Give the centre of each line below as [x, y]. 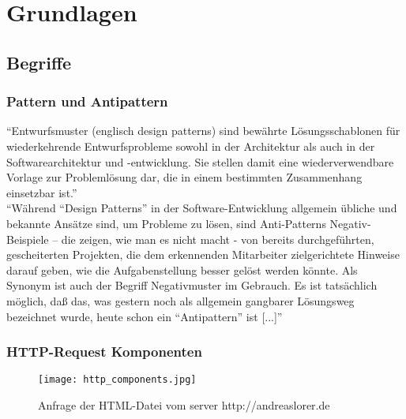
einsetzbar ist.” [42, 192]
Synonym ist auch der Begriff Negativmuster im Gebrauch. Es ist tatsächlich [192, 285]
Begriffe [39, 62]
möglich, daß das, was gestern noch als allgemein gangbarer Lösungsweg [180, 300]
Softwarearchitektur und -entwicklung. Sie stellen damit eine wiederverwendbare [200, 161]
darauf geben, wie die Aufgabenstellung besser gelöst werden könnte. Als [182, 269]
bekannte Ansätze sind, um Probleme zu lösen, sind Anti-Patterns [166, 223]
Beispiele [28, 239]
